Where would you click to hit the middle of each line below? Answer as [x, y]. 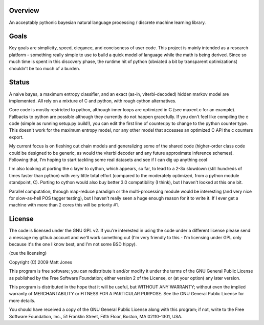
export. [16, 137]
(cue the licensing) [28, 253]
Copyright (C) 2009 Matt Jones [41, 262]
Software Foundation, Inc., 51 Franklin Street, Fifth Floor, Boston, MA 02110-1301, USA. [96, 316]
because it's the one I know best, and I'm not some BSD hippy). [73, 244]
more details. [22, 301]
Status [19, 82]
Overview [24, 10]
